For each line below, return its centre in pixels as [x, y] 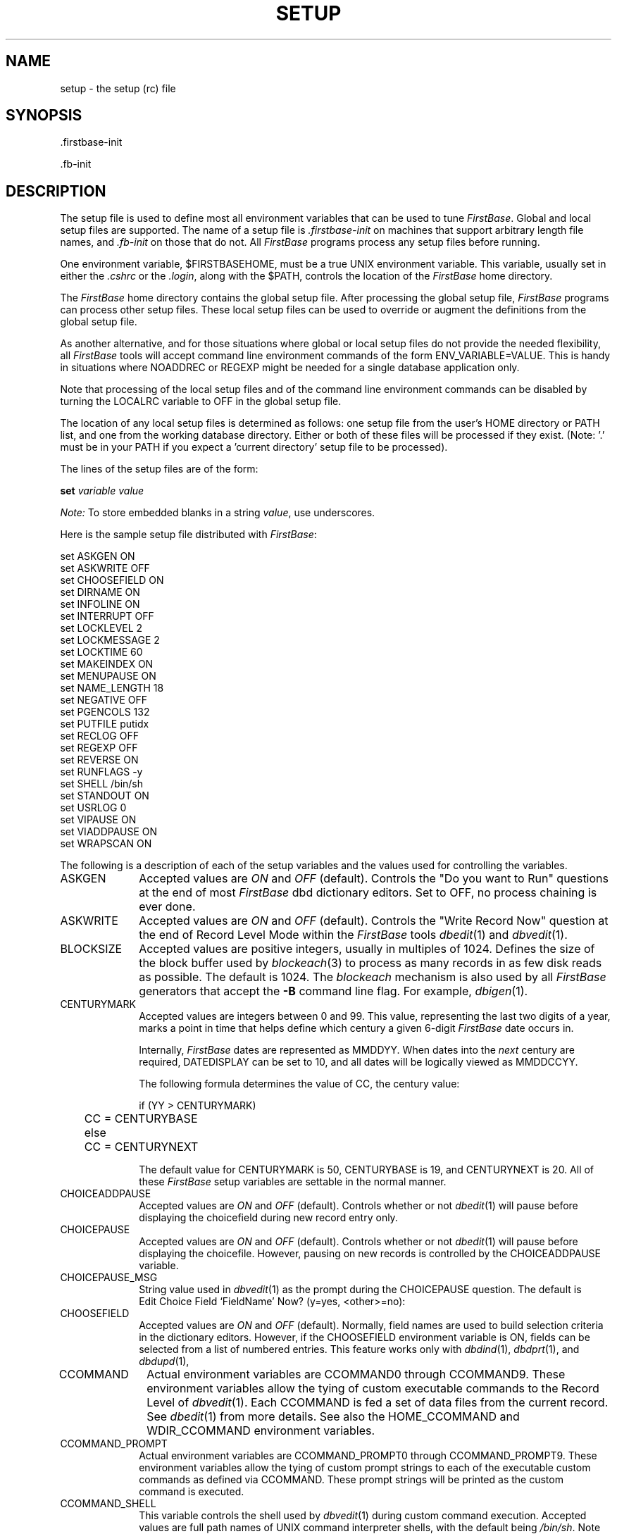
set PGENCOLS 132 [105, 712]
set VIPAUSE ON [98, 820]
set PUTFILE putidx [105, 724]
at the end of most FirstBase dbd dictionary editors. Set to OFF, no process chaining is [368, 893]
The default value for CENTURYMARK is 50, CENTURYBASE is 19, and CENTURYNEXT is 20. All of [367, 1170]
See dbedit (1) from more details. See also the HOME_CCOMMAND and [333, 1417]
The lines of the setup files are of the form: [159, 469]
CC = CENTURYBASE [141, 1119]
